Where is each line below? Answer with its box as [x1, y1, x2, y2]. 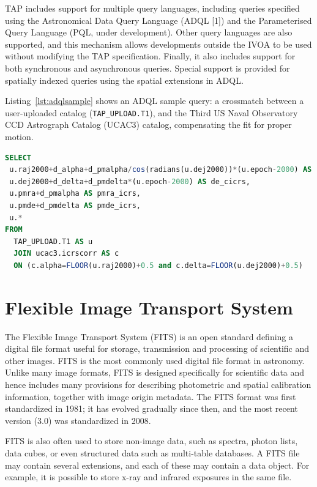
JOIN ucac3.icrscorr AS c [13, 249, 119, 258]
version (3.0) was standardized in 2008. [5, 414, 151, 426]
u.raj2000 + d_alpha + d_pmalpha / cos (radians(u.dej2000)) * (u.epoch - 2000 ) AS [9, 165, 312, 174]
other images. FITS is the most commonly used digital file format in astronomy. [5, 354, 305, 366]
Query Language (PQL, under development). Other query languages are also [5, 26, 293, 39]
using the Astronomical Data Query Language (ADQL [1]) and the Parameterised [5, 13, 312, 26]
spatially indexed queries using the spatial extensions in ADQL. [5, 73, 244, 86]
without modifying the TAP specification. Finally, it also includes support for [5, 50, 296, 62]
